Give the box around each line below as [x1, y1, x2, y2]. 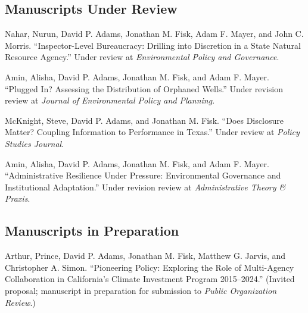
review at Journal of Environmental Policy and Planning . [5, 94, 215, 107]
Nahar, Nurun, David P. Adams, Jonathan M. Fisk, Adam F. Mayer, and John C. [5, 27, 304, 40]
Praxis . [5, 192, 30, 205]
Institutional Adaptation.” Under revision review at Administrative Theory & [5, 180, 286, 193]
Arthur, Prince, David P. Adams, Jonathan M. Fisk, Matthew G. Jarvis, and [5, 249, 286, 262]
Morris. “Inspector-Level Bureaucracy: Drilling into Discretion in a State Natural [5, 39, 301, 51]
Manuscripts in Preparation [5, 221, 179, 240]
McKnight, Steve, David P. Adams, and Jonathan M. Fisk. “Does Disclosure [5, 114, 284, 126]
